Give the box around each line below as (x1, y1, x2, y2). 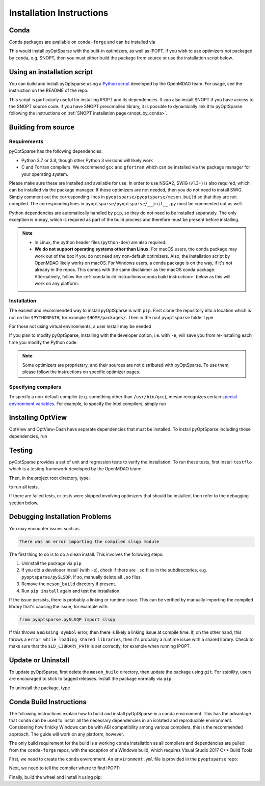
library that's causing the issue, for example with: (9, 604, 109, 610)
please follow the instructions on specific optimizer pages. (22, 369, 141, 375)
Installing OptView (9, 413, 67, 422)
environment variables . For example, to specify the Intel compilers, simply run (9, 401, 166, 407)
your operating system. (21, 171, 69, 177)
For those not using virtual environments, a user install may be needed (9, 324, 152, 329)
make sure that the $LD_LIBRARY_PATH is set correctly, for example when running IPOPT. (9, 643, 191, 649)
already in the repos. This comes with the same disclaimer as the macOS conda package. (34, 267, 215, 272)
